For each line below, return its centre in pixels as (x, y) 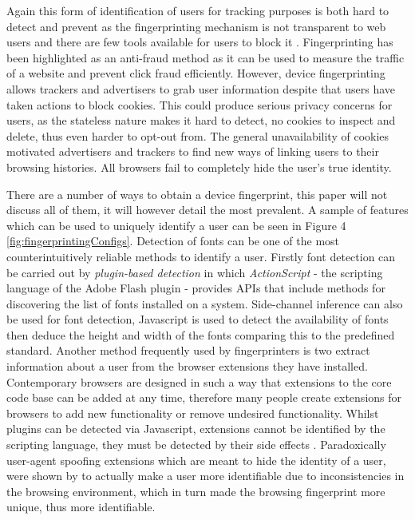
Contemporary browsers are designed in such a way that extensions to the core (199, 381)
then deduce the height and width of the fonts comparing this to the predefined (201, 334)
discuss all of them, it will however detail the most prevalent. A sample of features (207, 210)
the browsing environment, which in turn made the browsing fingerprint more (196, 491)
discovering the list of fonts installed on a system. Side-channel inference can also (205, 303)
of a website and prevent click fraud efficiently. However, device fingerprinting (196, 73)
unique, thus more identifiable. (81, 507)
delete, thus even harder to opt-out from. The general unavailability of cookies (198, 135)
